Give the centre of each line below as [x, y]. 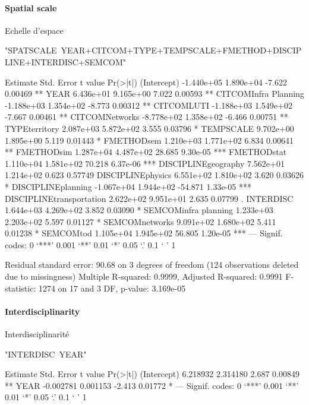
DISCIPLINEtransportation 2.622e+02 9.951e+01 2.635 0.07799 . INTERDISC [149, 198]
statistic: [21, 288]
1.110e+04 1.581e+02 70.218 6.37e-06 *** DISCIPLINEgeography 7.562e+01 [145, 163]
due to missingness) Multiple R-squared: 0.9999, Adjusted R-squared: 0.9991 [144, 276]
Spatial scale [31, 7]
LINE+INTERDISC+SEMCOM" [65, 61]
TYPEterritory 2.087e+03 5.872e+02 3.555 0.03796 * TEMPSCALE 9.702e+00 [149, 128]
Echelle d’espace [34, 30]
